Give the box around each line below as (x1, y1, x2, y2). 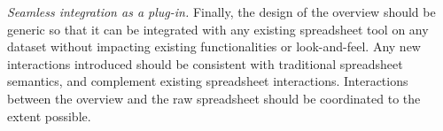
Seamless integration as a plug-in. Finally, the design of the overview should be (7, 3, 436, 20)
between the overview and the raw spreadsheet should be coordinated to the (7, 89, 421, 107)
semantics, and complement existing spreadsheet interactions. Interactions (7, 72, 408, 90)
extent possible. (7, 106, 91, 125)
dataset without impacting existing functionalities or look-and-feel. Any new (7, 37, 421, 56)
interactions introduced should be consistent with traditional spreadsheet (7, 54, 403, 73)
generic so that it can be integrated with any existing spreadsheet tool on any (7, 19, 429, 38)
